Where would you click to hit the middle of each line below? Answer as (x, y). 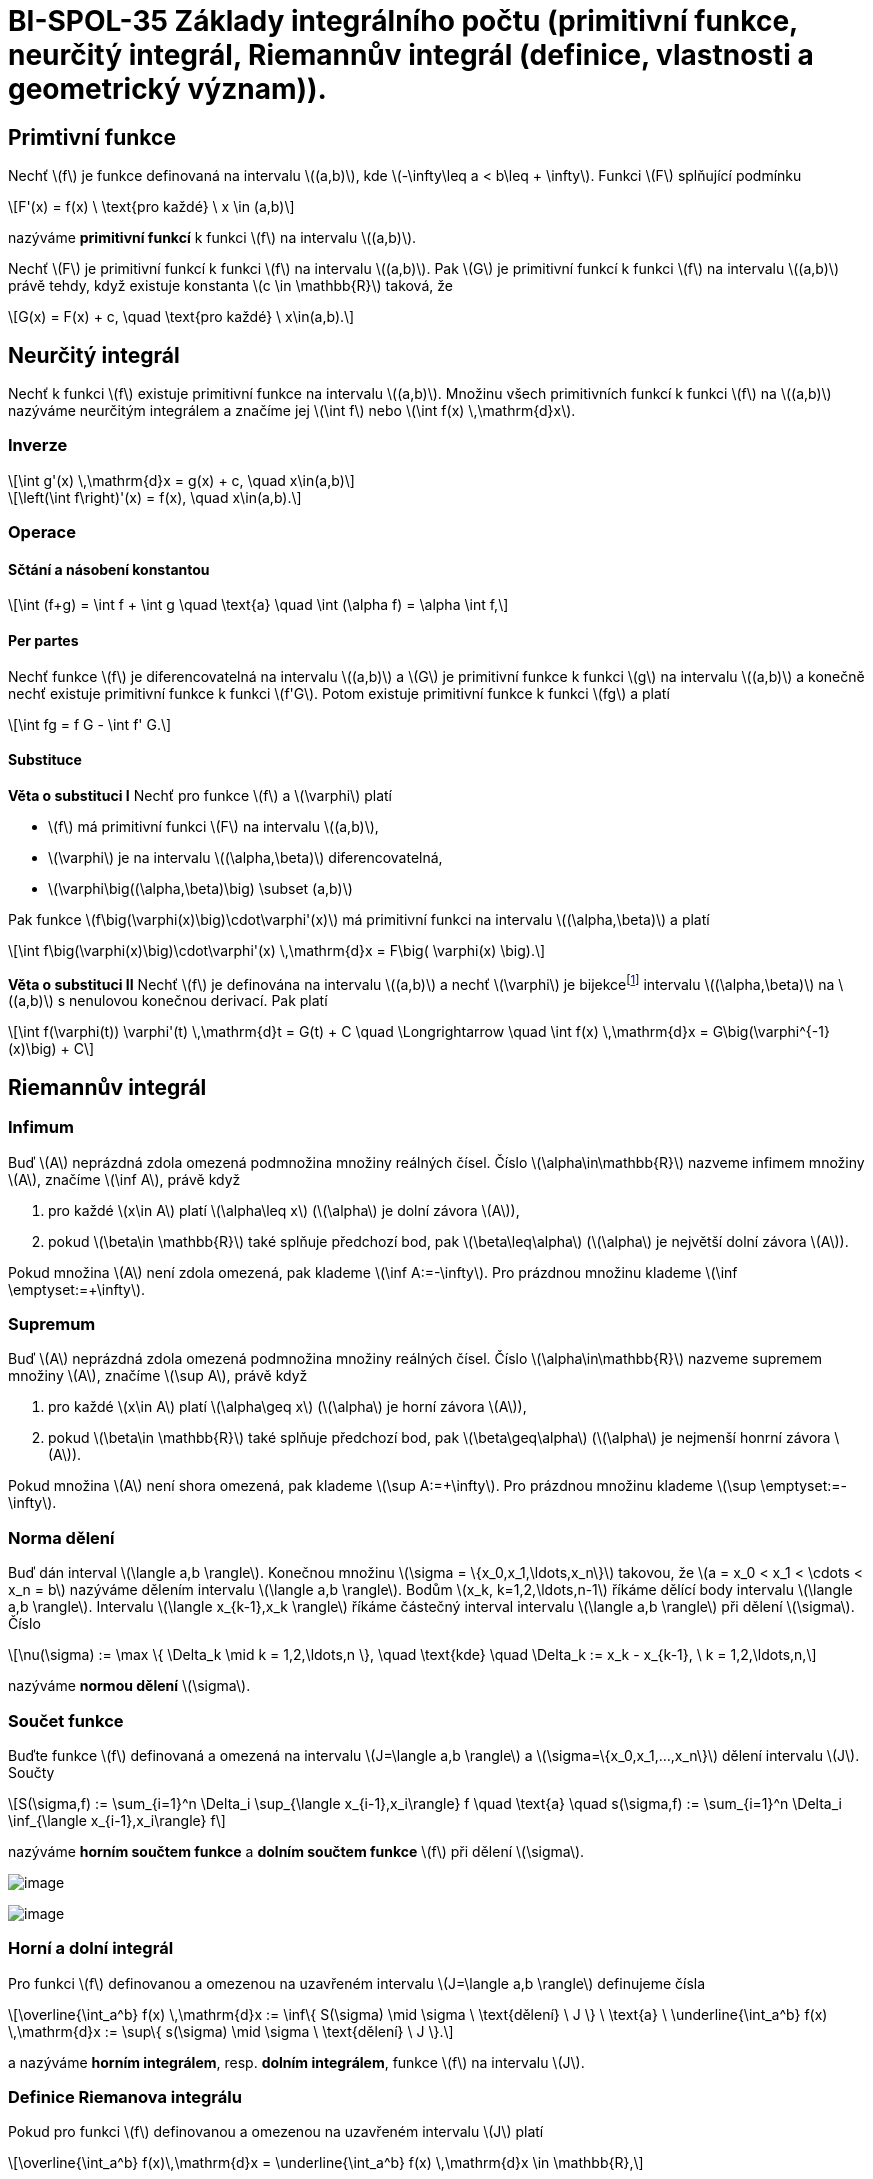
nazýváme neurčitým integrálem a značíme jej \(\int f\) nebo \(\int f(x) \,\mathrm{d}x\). (292, 411)
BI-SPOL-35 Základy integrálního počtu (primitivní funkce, (403, 21)
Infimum (41, 1127)
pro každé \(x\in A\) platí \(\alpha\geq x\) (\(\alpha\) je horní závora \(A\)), (287, 1407)
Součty (31, 1772)
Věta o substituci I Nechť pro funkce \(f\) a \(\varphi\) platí (200, 795)
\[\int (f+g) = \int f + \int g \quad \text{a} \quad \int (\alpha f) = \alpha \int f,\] (258, 605)
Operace (42, 532)
